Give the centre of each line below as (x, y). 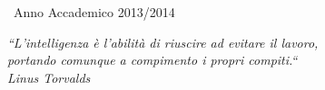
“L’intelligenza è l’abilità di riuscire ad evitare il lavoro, (163, 42)
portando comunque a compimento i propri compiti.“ (153, 60)
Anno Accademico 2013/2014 (94, 12)
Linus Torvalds (49, 77)
